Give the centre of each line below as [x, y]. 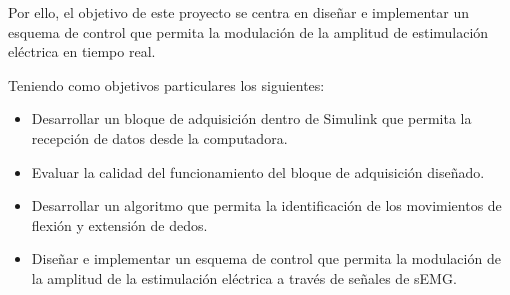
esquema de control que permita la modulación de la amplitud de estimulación [248, 31]
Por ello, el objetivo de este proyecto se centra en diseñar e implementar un [239, 12]
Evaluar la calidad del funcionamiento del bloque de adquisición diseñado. [258, 171]
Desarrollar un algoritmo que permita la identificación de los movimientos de [266, 205]
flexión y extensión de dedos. [119, 224]
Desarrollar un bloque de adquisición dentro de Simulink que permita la [251, 118]
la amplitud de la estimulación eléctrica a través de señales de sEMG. [244, 277]
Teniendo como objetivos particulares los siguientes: [166, 84]
